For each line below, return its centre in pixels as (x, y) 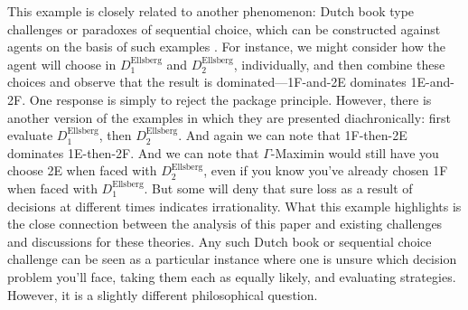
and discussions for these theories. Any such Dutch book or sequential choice (220, 241)
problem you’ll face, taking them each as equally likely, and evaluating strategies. (232, 276)
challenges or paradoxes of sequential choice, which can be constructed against (224, 28)
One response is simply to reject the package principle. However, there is (230, 99)
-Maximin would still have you (355, 152)
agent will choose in (62, 64)
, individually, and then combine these (339, 64)
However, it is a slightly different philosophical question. (163, 294)
